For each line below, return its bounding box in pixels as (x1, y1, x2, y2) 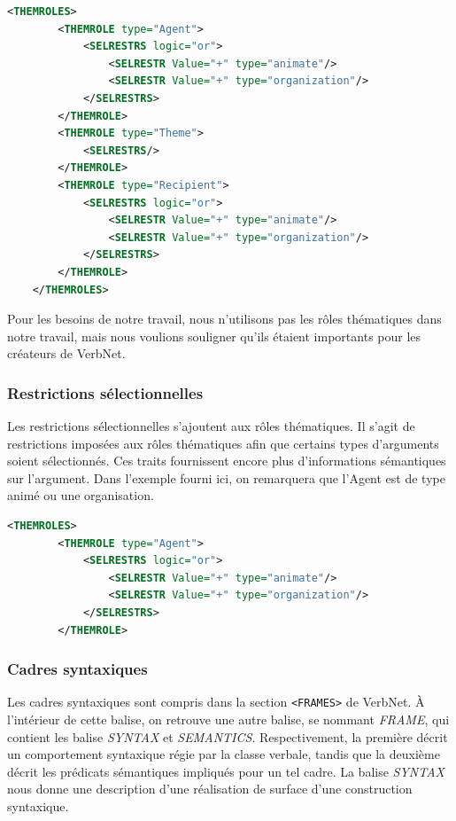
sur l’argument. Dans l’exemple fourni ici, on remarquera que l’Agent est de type (7, 468, 445, 487)
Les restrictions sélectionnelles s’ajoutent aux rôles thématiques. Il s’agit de (7, 417, 415, 435)
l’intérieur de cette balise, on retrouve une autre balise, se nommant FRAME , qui (7, 710, 450, 729)
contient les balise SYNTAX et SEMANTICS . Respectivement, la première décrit (7, 727, 448, 746)
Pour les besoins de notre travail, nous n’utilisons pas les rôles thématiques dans (7, 309, 442, 328)
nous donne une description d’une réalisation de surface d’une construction (7, 779, 413, 798)
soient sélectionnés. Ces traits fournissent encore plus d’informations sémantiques (7, 451, 446, 470)
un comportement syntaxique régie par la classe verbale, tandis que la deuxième (7, 745, 440, 763)
